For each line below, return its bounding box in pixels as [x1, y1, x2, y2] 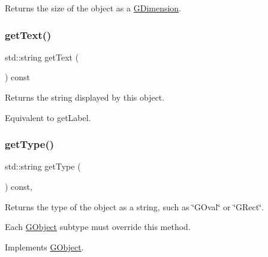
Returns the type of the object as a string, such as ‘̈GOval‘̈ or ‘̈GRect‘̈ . [5, 200, 264, 213]
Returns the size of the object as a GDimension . [5, 2, 182, 14]
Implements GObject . [5, 240, 84, 253]
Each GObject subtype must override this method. [5, 220, 191, 233]
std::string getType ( [5, 160, 81, 173]
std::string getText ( [5, 50, 79, 63]
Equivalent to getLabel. [5, 111, 91, 123]
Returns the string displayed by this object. [5, 91, 165, 103]
